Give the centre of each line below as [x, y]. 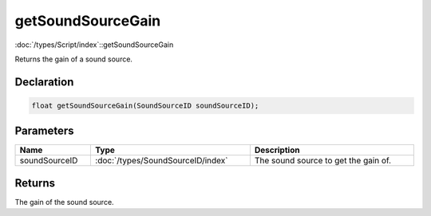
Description [277, 150]
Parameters [44, 131]
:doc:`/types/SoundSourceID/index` [162, 161]
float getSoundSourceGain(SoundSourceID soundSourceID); [145, 105]
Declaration [44, 82]
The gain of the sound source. [65, 202]
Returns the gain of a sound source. [74, 59]
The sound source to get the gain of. [322, 161]
